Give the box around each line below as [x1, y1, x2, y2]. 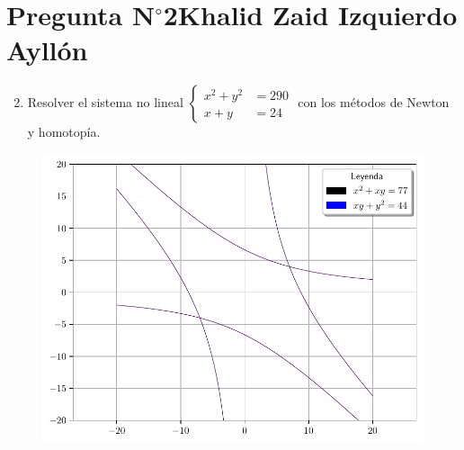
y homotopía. [27, 122, 101, 141]
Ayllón [6, 31, 88, 68]
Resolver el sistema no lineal [27, 93, 183, 112]
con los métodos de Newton [298, 93, 450, 112]
